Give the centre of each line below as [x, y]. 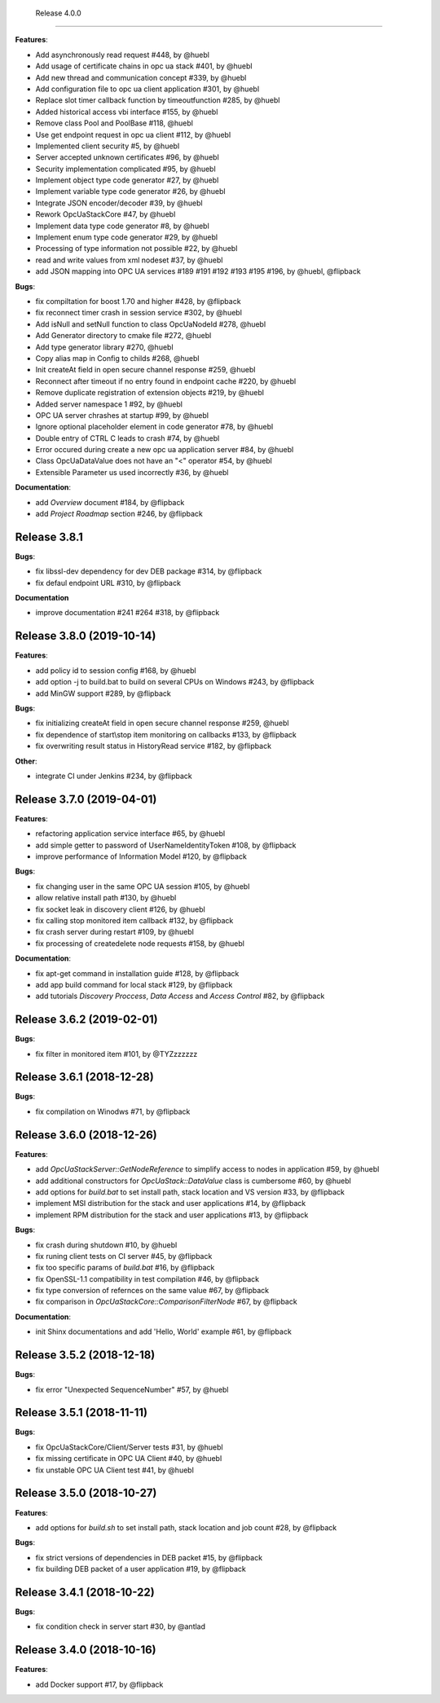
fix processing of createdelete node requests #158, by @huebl [140, 943]
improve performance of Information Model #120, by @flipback [141, 856]
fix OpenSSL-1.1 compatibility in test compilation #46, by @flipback [147, 1278]
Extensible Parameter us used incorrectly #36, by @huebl [132, 472]
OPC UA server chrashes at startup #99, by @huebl [122, 415]
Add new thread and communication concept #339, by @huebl [141, 77]
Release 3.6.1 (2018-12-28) [84, 1077]
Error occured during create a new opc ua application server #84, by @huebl [165, 450]
